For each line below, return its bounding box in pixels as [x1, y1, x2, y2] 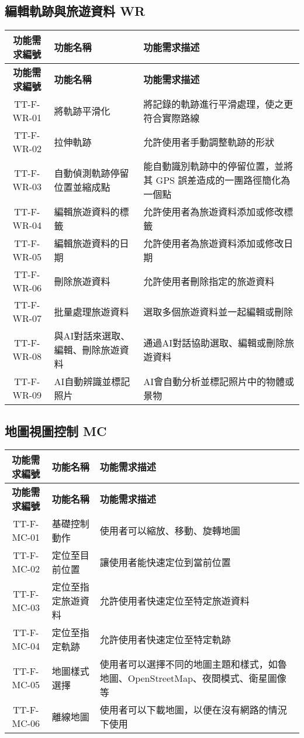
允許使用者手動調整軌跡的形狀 [143, 135, 275, 149]
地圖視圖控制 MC [5, 421, 107, 440]
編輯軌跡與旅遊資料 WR [5, 2, 146, 20]
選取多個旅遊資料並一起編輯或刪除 [143, 305, 293, 319]
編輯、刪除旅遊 [54, 343, 120, 357]
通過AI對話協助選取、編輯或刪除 [143, 336, 285, 350]
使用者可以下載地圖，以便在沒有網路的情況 [99, 703, 287, 717]
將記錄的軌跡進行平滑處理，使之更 [143, 97, 293, 111]
